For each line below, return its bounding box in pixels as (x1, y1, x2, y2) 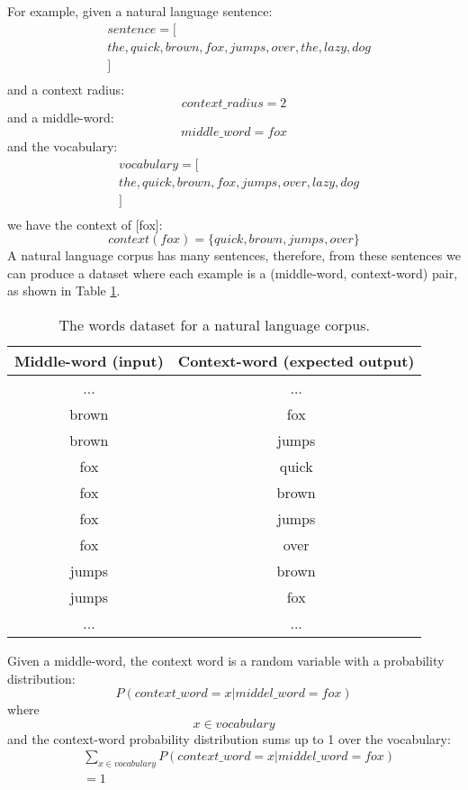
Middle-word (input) (14, 350, 164, 371)
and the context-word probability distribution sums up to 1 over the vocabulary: (7, 729, 451, 748)
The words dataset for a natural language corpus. (58, 314, 370, 335)
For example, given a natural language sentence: (7, 2, 273, 20)
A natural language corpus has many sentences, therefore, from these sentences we (7, 246, 461, 265)
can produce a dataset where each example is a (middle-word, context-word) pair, (7, 263, 458, 282)
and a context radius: (7, 79, 125, 98)
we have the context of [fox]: (7, 214, 163, 233)
